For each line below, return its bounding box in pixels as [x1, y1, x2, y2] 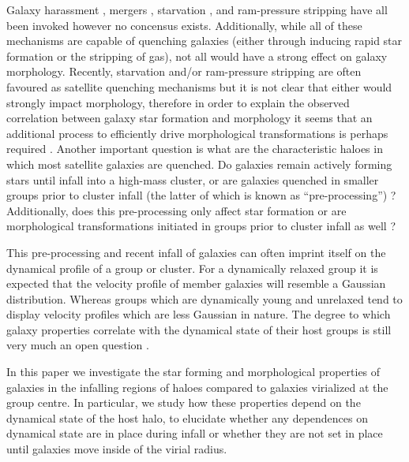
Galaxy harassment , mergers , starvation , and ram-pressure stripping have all [6, 2, 388, 17]
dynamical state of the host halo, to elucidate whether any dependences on [6, 409, 368, 426]
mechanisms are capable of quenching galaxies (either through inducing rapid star [6, 32, 403, 49]
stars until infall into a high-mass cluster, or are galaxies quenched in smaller [6, 171, 379, 188]
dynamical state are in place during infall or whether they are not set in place [6, 425, 383, 442]
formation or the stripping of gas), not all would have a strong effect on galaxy [6, 47, 388, 64]
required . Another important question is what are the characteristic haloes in [6, 140, 383, 157]
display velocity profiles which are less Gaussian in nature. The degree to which [6, 306, 391, 322]
